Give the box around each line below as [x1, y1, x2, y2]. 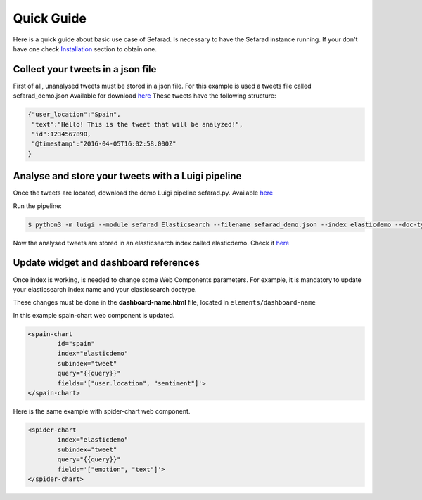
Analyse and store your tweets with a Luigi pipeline [13, 170, 242, 182]
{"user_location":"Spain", [27, 110, 121, 119]
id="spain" [57, 340, 95, 348]
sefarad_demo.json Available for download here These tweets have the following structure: [13, 91, 277, 100]
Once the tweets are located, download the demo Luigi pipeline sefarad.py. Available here [13, 188, 274, 197]
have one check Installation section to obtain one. [13, 44, 158, 53]
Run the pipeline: [13, 201, 63, 210]
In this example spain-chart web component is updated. [13, 311, 175, 319]
